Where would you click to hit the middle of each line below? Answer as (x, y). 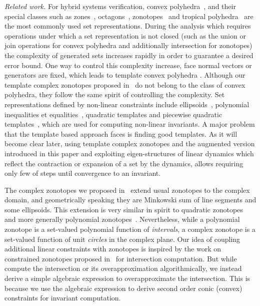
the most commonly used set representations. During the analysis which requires (128, 26)
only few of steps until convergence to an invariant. (83, 173)
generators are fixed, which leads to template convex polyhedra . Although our (125, 75)
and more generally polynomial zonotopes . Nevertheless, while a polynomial (122, 219)
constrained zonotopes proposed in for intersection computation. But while (121, 258)
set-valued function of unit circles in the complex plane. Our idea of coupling (122, 239)
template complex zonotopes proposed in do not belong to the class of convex (125, 84)
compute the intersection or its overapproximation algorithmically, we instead (123, 268)
